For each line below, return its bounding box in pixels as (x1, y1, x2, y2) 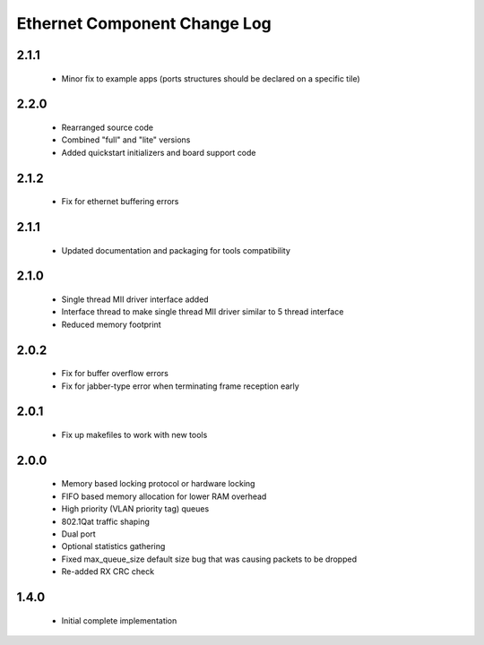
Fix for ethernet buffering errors (61, 196, 179, 207)
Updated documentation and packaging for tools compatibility (61, 245, 291, 255)
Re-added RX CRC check (61, 566, 155, 577)
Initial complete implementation (61, 615, 177, 626)
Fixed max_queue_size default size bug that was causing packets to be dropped (61, 554, 358, 564)
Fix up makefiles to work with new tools (61, 429, 208, 440)
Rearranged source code (61, 122, 154, 133)
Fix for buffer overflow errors (61, 368, 169, 379)
